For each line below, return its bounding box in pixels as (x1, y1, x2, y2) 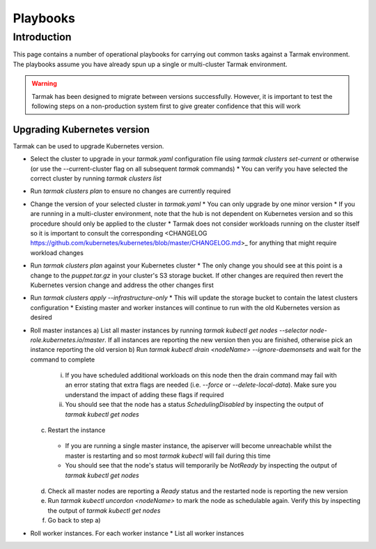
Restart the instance (47, 426, 106, 435)
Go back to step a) (47, 516, 101, 525)
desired (30, 314, 52, 322)
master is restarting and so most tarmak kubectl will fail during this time (65, 451, 271, 460)
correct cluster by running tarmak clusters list (30, 174, 162, 183)
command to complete (30, 355, 95, 364)
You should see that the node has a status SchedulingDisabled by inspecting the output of (65, 401, 324, 409)
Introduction (13, 31, 72, 43)
